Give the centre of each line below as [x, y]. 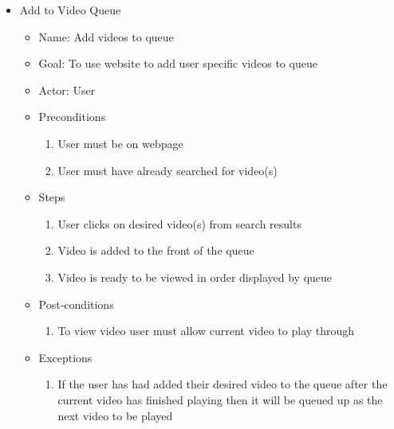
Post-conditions [76, 304]
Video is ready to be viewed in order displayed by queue [195, 277]
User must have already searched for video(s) [167, 170]
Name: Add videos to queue [106, 36]
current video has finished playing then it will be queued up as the [220, 399]
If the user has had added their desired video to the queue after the [223, 384]
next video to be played [115, 415]
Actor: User [67, 90]
